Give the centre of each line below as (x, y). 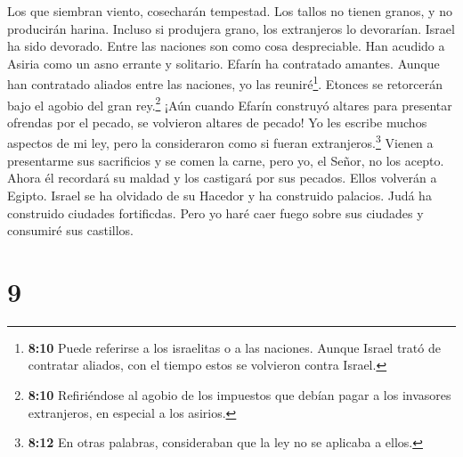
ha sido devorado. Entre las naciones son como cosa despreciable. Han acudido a (226, 46)
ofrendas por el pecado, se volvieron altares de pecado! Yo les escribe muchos (217, 122)
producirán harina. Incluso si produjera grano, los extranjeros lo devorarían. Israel (231, 28)
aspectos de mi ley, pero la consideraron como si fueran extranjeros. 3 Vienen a (220, 142)
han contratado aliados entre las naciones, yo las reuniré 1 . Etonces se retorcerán (225, 83)
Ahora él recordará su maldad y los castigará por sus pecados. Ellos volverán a (222, 178)
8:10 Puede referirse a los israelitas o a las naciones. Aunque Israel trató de (234, 347)
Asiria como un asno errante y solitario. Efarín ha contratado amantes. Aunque (223, 63)
